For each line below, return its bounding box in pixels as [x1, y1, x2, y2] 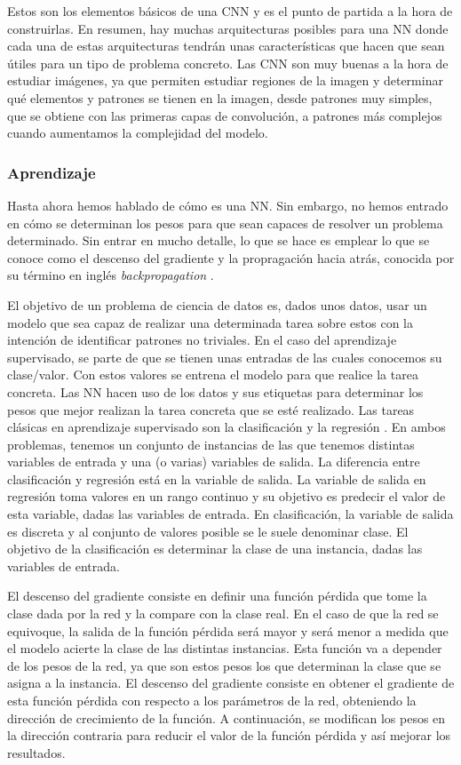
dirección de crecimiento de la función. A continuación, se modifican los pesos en [7, 708, 446, 727]
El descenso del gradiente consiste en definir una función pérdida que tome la [7, 586, 427, 605]
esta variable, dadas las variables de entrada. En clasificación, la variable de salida [7, 505, 454, 523]
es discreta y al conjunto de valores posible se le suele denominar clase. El [7, 522, 409, 540]
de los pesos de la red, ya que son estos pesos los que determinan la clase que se [7, 656, 441, 674]
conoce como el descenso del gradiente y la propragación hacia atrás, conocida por [7, 248, 455, 267]
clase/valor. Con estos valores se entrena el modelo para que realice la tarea [7, 365, 418, 384]
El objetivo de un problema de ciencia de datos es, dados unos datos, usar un [7, 295, 427, 314]
